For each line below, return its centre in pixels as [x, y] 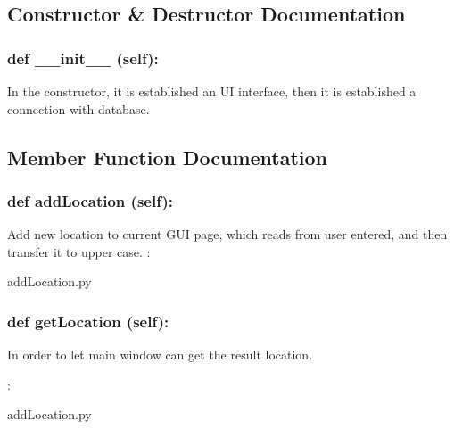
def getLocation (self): [88, 321]
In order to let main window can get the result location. [160, 355]
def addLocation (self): [90, 200]
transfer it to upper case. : [79, 251]
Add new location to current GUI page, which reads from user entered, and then [227, 234]
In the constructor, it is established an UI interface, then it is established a [212, 91]
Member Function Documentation [168, 157]
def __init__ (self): [83, 58]
